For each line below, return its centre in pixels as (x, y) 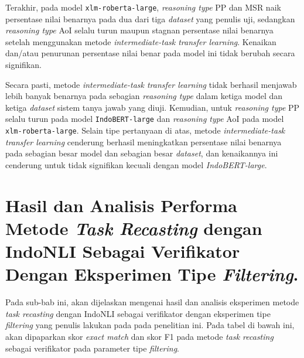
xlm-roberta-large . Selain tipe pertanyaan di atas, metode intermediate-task (145, 130)
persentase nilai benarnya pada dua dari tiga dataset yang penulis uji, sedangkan (150, 18)
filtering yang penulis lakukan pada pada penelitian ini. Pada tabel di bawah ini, (150, 325)
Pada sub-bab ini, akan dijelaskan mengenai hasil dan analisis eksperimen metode (152, 302)
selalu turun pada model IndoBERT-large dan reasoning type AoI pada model (145, 119)
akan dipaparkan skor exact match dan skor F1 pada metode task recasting (139, 336)
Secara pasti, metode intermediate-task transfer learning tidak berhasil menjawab (151, 84)
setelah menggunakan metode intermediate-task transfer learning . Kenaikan (141, 41)
